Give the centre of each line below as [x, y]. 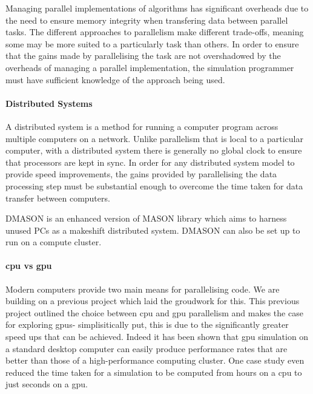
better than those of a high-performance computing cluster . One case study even [155, 360]
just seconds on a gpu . [47, 384]
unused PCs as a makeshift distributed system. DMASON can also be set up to [153, 230]
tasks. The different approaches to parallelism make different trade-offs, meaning [155, 32]
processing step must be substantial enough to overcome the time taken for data [154, 185]
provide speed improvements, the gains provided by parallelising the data [141, 174]
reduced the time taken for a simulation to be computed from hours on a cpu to [154, 372]
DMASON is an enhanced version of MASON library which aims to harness [146, 218]
